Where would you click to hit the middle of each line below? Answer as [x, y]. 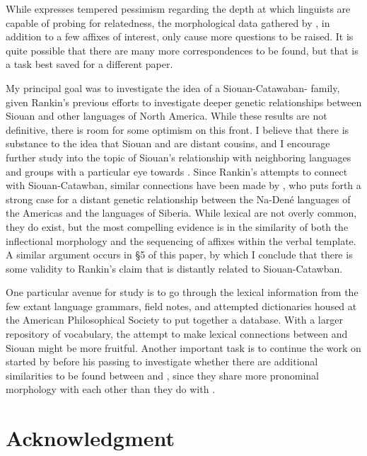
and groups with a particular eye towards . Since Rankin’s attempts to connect [177, 171]
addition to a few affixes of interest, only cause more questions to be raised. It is [180, 36]
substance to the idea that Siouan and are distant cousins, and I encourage [168, 143]
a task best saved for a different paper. [89, 64]
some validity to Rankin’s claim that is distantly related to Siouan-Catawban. [174, 268]
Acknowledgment [90, 438]
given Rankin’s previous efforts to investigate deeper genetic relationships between [184, 102]
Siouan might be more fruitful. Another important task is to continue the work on [183, 347]
